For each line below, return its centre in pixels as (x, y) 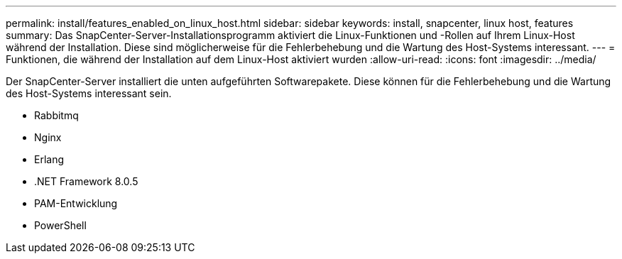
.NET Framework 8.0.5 (86, 181)
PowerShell (60, 225)
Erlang (49, 159)
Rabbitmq (56, 115)
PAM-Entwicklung (76, 203)
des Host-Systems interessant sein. (89, 93)
